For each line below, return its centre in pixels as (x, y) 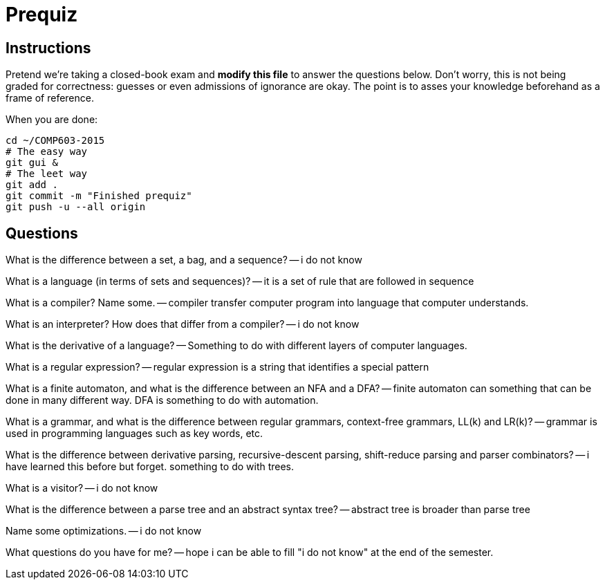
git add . (32, 185)
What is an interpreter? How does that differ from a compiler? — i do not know (183, 324)
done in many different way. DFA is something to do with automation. (162, 400)
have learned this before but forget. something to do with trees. (150, 467)
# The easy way (47, 152)
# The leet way (47, 174)
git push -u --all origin (76, 207)
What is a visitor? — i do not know (82, 488)
